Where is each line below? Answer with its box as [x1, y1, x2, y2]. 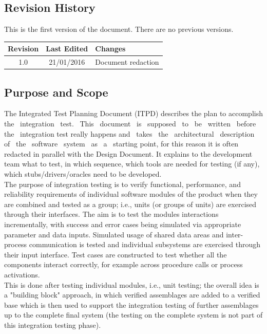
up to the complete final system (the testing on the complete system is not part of [4, 309, 263, 320]
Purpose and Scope [4, 84, 108, 100]
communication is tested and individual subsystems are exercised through [29, 239, 260, 250]
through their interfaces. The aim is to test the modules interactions [4, 209, 219, 219]
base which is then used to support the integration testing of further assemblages [4, 299, 259, 310]
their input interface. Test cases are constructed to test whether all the [4, 249, 227, 259]
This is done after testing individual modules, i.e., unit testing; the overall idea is [4, 279, 259, 290]
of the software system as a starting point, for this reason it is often [4, 138, 239, 149]
